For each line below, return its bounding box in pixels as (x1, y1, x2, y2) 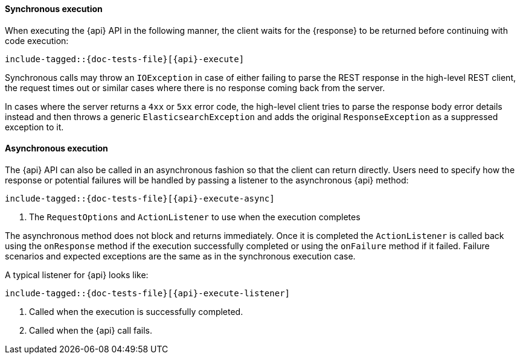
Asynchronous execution (5, 143, 108, 154)
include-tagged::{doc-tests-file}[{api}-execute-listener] (5, 288, 290, 298)
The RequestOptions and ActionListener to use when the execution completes (29, 211, 361, 222)
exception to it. (5, 121, 64, 132)
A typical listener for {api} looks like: (5, 269, 149, 280)
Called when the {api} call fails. (29, 325, 153, 335)
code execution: (5, 35, 69, 46)
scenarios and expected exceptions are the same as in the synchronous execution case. (5, 250, 356, 261)
